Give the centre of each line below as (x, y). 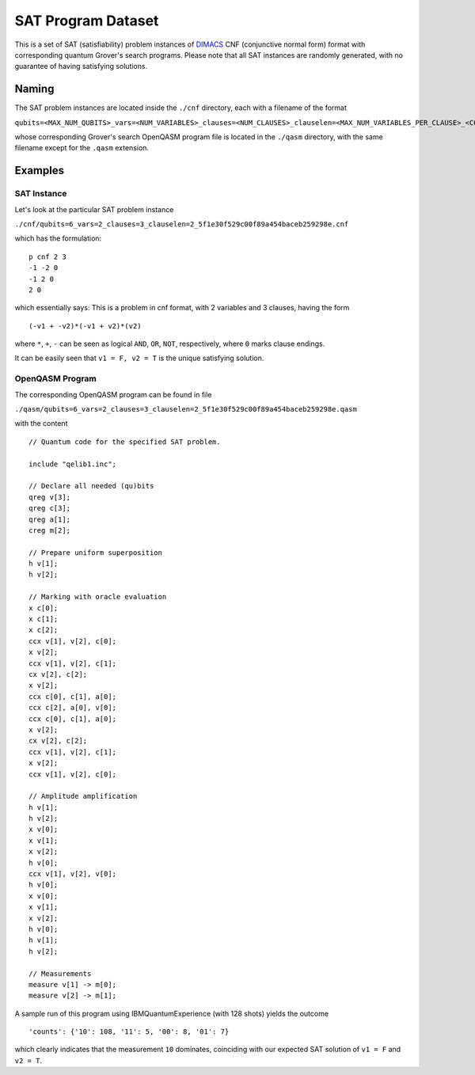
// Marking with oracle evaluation (98, 597)
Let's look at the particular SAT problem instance (94, 209)
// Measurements (60, 973)
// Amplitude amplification (83, 796)
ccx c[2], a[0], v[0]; (73, 708)
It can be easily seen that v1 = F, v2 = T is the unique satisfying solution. (139, 358)
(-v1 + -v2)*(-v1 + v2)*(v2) (85, 326)
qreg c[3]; (50, 508)
